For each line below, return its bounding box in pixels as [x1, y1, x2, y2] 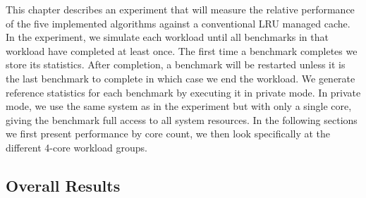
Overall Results [6, 174, 121, 196]
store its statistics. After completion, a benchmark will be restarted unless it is [6, 57, 346, 72]
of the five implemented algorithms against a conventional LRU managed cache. [6, 16, 350, 30]
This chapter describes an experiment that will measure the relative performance [6, 2, 355, 16]
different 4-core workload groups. [6, 140, 147, 154]
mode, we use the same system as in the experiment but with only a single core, [6, 99, 352, 113]
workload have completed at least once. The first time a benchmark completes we [6, 43, 358, 58]
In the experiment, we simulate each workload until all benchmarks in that [6, 30, 329, 44]
